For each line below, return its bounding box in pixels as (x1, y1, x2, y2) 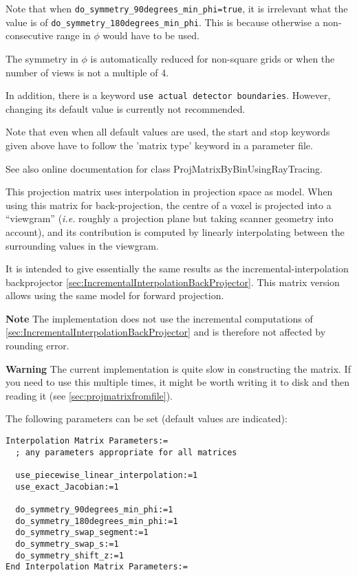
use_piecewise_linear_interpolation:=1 (15, 470, 198, 480)
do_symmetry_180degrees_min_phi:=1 (15, 516, 178, 526)
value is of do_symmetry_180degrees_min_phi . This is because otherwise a (6, 14, 320, 29)
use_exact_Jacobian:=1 (15, 481, 119, 492)
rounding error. (6, 338, 69, 353)
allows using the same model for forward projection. (6, 288, 224, 303)
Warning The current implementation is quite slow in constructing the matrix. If (6, 361, 351, 375)
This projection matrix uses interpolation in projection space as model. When (6, 184, 333, 199)
